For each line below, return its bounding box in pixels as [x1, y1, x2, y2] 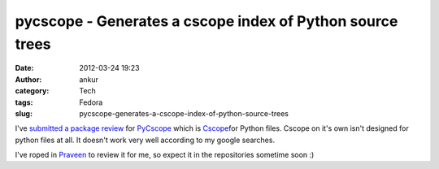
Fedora [79, 97, 103, 107]
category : [15, 86, 50, 96]
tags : [15, 97, 33, 107]
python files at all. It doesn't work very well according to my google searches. [15, 135, 276, 145]
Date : [15, 63, 34, 73]
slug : [15, 108, 33, 118]
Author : [15, 74, 42, 84]
